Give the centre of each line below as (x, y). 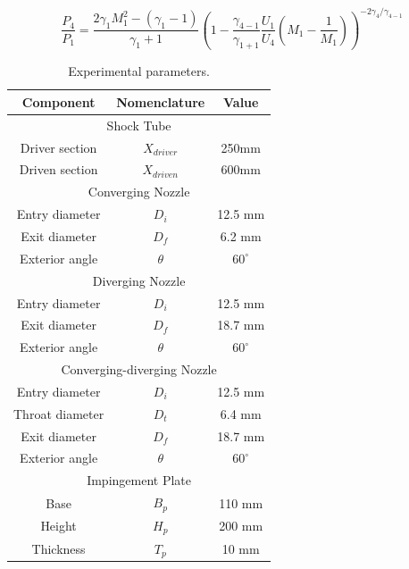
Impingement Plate (139, 480)
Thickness (58, 548)
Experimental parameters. (139, 71)
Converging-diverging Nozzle (139, 369)
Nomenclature (161, 101)
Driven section (58, 169)
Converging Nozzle (139, 192)
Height (58, 526)
